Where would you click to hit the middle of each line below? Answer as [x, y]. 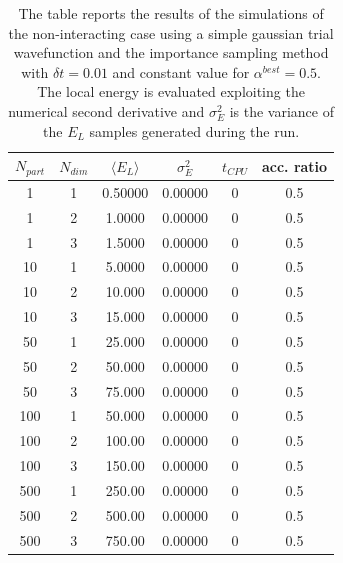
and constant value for [181, 71]
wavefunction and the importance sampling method [171, 52]
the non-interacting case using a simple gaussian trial [171, 32]
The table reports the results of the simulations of [171, 13]
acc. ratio [294, 165]
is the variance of [281, 110]
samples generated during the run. [194, 130]
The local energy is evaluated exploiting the [171, 91]
